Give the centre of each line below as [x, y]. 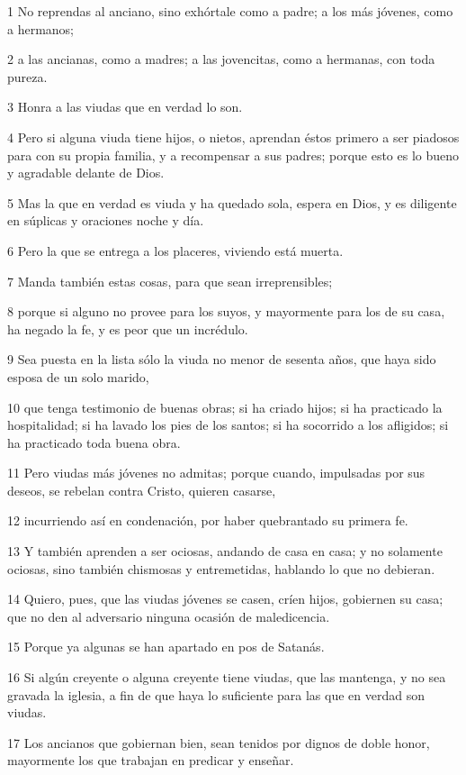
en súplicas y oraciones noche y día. [106, 220]
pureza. [27, 76]
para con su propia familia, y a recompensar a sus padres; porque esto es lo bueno [233, 155]
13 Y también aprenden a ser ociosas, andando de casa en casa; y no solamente [225, 551]
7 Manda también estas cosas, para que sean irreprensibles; [170, 281]
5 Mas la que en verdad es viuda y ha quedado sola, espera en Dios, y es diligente [232, 202]
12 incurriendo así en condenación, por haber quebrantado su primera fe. [208, 520]
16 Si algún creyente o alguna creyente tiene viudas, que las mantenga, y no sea [227, 677]
